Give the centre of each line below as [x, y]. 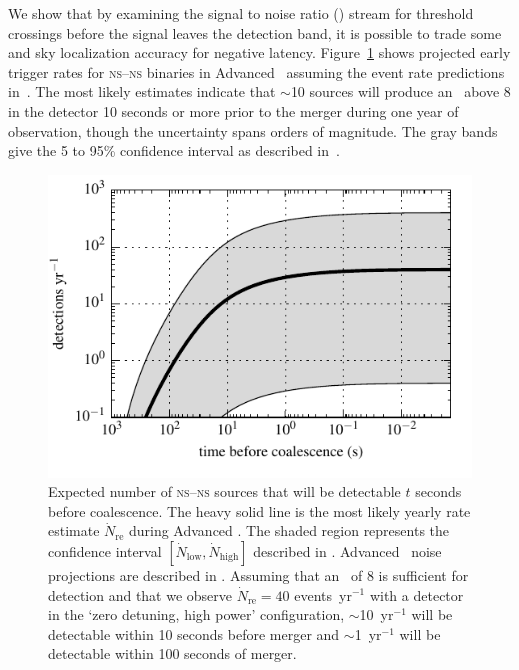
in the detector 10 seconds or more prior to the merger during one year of [233, 110]
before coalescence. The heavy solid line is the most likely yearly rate [259, 510]
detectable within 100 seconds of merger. [172, 653]
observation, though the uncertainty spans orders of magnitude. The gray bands [253, 130]
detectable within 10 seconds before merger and [194, 633]
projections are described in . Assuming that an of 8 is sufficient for [258, 574]
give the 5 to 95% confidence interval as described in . [174, 150]
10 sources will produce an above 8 [400, 91]
